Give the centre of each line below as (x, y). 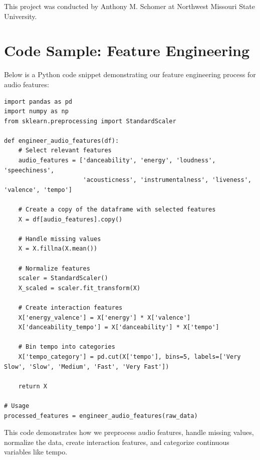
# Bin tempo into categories (67, 347)
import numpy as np (36, 111)
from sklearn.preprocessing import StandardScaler (90, 121)
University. (21, 16)
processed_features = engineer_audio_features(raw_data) (101, 416)
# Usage (17, 406)
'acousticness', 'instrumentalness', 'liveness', (167, 180)
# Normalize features (54, 268)
